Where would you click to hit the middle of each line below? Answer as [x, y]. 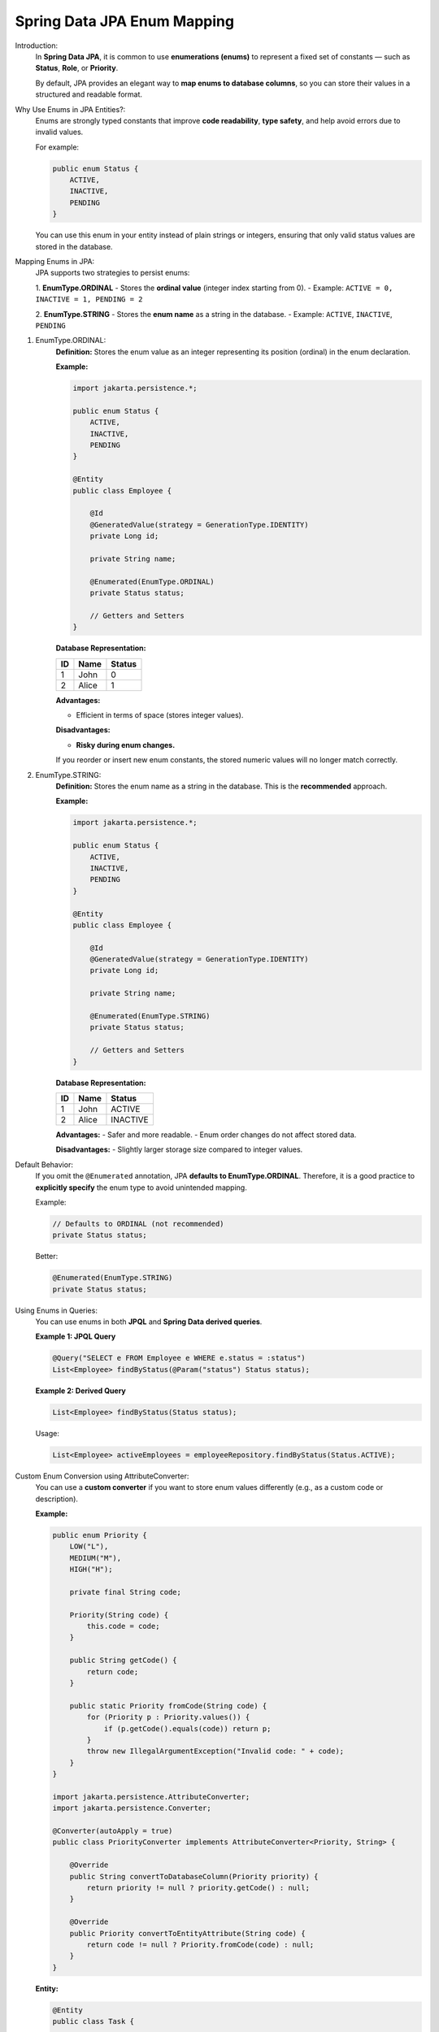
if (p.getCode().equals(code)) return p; [187, 1728]
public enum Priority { [100, 1535]
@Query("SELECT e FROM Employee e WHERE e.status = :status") [179, 1358]
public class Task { [93, 2021]
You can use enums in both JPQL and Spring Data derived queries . [149, 1322]
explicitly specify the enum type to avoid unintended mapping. [141, 1188]
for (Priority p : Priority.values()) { [168, 1717]
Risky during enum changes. [126, 745]
